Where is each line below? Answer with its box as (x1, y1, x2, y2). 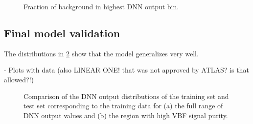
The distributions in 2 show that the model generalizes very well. (4, 48, 199, 58)
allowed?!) (4, 74, 34, 84)
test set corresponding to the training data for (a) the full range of (23, 100, 223, 111)
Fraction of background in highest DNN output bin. (23, 1, 179, 11)
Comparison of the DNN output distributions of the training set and (23, 91, 229, 101)
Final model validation (4, 25, 120, 40)
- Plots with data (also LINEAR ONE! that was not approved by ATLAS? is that (4, 65, 249, 75)
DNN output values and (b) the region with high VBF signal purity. (23, 110, 228, 120)
